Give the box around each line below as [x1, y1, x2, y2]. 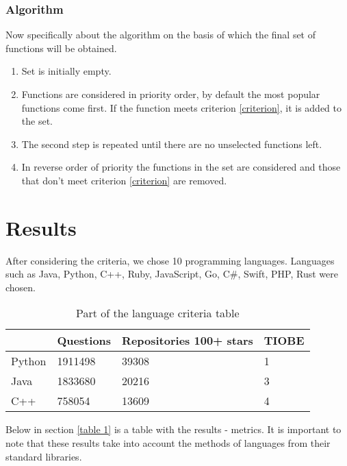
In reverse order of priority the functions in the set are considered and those [21, 160, 341, 174]
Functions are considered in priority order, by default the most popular [21, 87, 320, 101]
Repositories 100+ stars [122, 332, 253, 349]
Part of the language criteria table [75, 305, 240, 321]
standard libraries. [5, 449, 82, 463]
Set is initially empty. [21, 64, 112, 78]
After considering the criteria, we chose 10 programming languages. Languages [5, 253, 335, 267]
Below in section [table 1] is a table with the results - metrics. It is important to [5, 422, 342, 437]
